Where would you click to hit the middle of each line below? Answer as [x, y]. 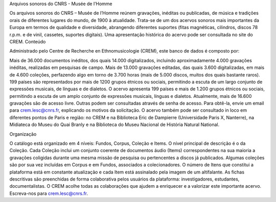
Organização [23, 134]
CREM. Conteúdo [28, 41]
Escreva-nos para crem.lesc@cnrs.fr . [49, 193]
